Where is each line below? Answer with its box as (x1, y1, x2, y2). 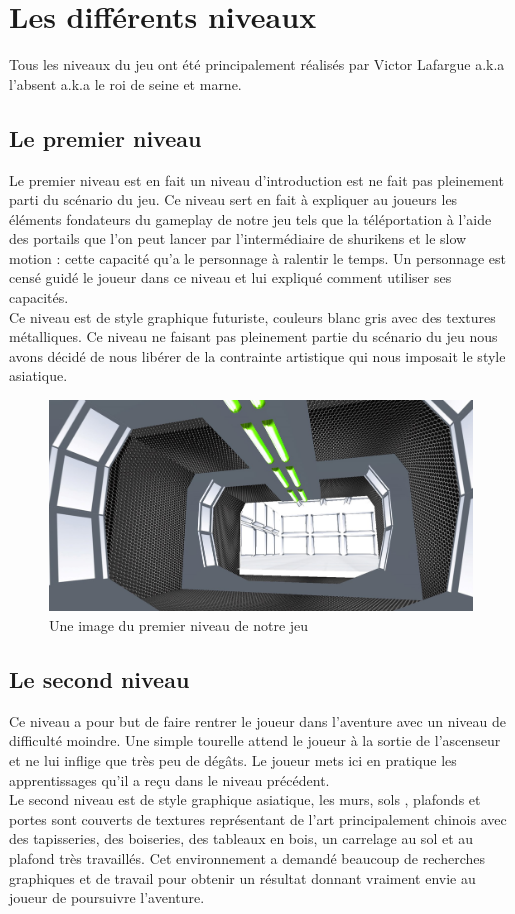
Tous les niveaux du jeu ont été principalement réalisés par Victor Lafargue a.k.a (9, 54, 505, 75)
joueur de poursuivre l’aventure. (9, 887, 205, 908)
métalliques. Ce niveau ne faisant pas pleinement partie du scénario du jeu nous (9, 326, 498, 347)
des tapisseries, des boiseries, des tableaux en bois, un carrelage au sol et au (9, 828, 474, 849)
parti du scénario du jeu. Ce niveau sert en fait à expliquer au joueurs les (9, 189, 458, 210)
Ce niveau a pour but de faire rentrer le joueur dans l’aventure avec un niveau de (9, 710, 506, 731)
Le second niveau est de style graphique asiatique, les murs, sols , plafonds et (9, 789, 481, 810)
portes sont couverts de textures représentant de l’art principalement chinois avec (9, 808, 507, 829)
